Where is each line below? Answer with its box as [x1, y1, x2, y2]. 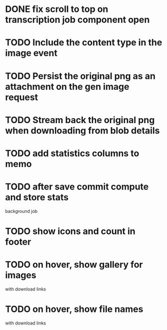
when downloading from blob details [5, 125, 160, 136]
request [5, 91, 38, 103]
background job [5, 208, 38, 214]
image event [5, 47, 58, 59]
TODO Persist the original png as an [5, 70, 156, 82]
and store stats [5, 192, 69, 203]
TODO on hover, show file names [5, 304, 144, 315]
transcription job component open [5, 14, 150, 25]
